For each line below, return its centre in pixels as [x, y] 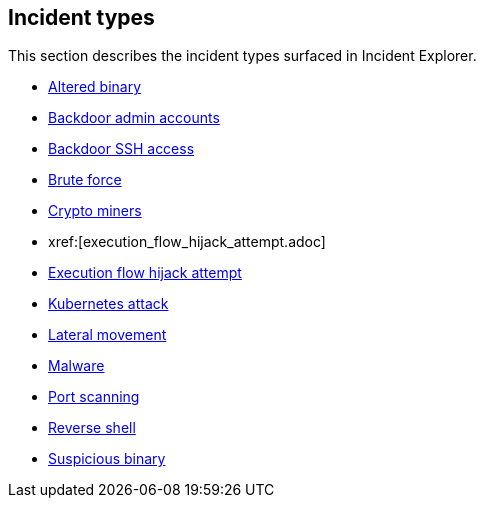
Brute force [85, 180]
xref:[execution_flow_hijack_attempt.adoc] [187, 242]
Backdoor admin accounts [134, 118]
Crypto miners [95, 211]
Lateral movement [107, 335]
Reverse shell [92, 428]
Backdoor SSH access [121, 149]
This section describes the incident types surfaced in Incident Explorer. [242, 56]
